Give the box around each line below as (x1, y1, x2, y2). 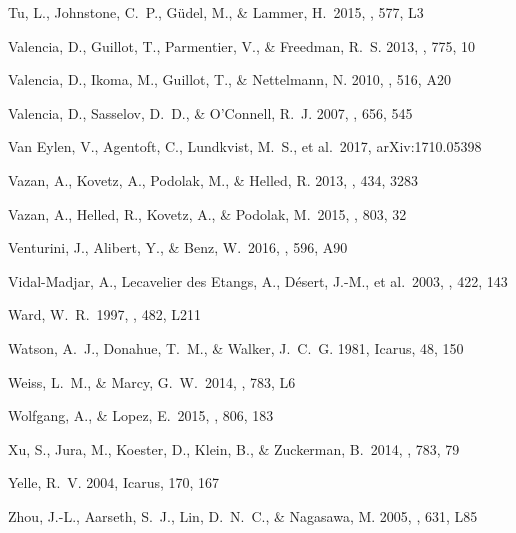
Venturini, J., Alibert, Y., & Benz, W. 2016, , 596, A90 (8, 237, 348, 258)
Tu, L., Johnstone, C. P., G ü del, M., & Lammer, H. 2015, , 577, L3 (8, 2, 424, 22)
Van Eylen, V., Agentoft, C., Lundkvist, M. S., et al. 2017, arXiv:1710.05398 (8, 136, 482, 157)
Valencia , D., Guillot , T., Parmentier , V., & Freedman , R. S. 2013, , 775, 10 (8, 35, 475, 56)
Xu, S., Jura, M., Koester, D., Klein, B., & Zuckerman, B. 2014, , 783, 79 (8, 438, 460, 459)
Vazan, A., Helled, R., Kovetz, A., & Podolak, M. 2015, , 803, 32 (8, 203, 407, 224)
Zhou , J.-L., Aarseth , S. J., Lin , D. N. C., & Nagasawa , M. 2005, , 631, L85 (8, 505, 478, 526)
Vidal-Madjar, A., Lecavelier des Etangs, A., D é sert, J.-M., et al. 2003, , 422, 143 (8, 270, 508, 291)
